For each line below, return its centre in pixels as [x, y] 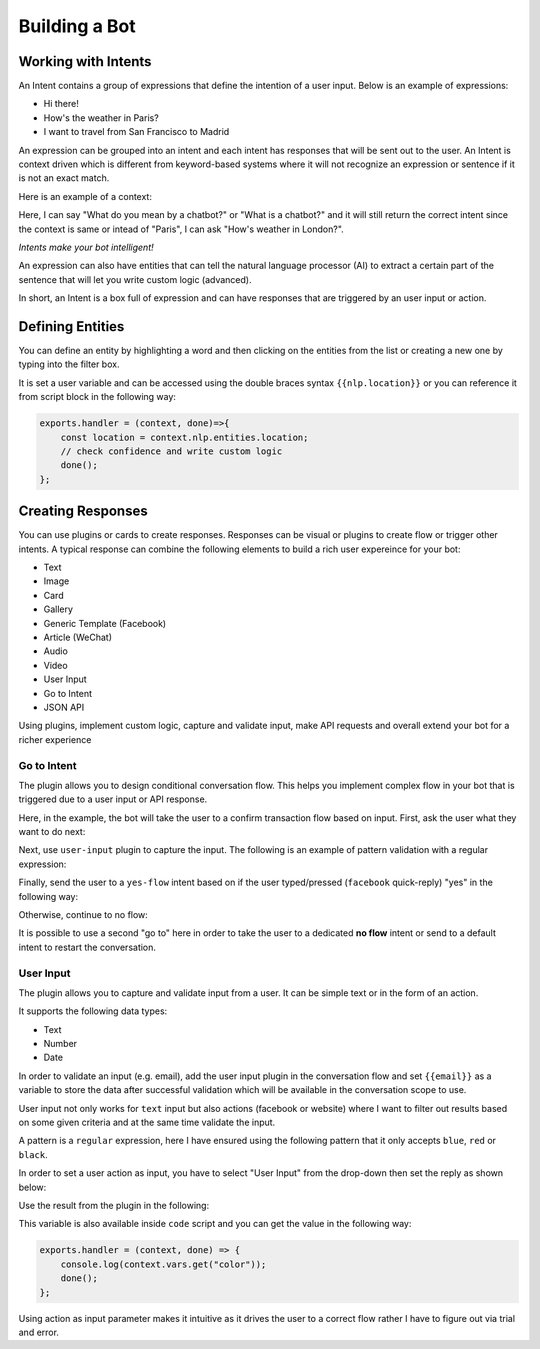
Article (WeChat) [78, 637]
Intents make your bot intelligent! [86, 247]
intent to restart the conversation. [87, 947]
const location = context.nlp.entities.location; [184, 437]
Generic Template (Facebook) [105, 623]
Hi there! [61, 104]
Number [60, 1044]
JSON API [64, 707]
